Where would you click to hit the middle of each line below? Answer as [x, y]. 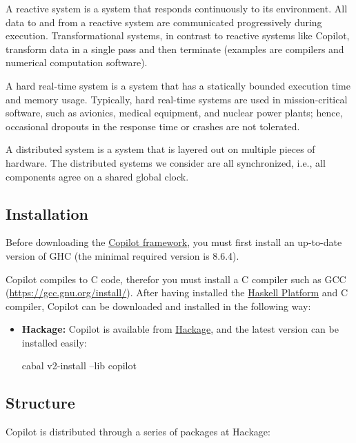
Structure [40, 403]
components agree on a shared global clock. [97, 176]
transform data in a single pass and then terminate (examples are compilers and [175, 49]
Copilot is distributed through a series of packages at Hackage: [138, 432]
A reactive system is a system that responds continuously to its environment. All [177, 8]
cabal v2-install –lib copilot [79, 365]
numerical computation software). [77, 62]
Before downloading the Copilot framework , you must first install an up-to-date [174, 242]
